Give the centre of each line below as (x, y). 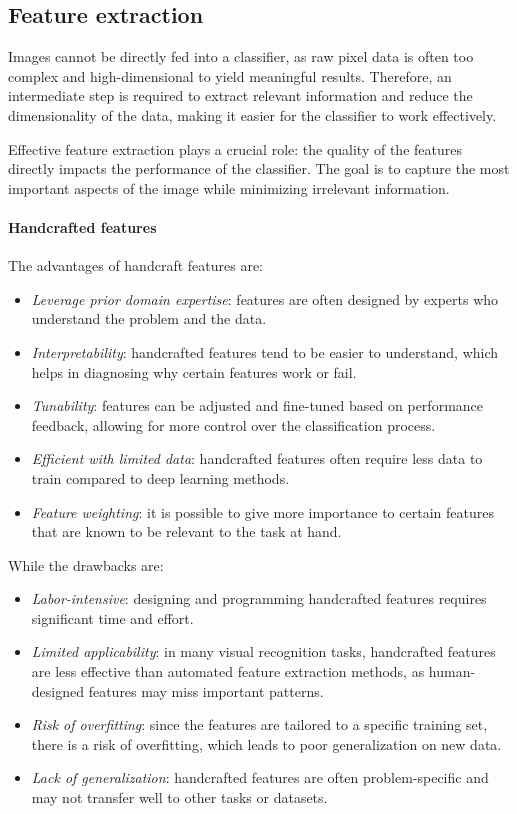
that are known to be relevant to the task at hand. (186, 531)
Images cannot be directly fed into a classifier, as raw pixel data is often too (241, 56)
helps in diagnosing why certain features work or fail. (194, 371)
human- (452, 671)
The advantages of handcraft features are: (135, 265)
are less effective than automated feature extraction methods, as (228, 671)
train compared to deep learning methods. (160, 477)
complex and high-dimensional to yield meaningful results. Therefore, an (230, 75)
